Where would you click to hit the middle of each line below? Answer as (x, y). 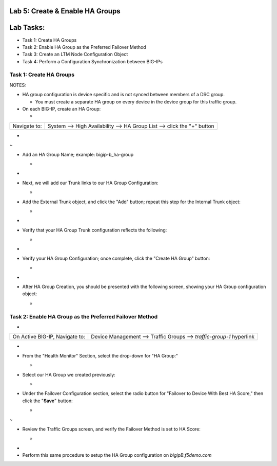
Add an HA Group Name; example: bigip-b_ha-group (78, 154)
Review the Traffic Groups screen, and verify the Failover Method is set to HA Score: (112, 429)
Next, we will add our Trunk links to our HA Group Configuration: (90, 183)
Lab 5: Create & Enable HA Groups (65, 11)
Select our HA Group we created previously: (69, 374)
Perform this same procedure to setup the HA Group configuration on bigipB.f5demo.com (117, 455)
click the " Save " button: (47, 401)
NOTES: (18, 85)
